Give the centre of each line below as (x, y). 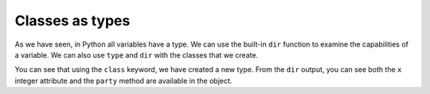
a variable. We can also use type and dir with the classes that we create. (137, 55)
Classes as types (72, 21)
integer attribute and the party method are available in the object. (123, 81)
